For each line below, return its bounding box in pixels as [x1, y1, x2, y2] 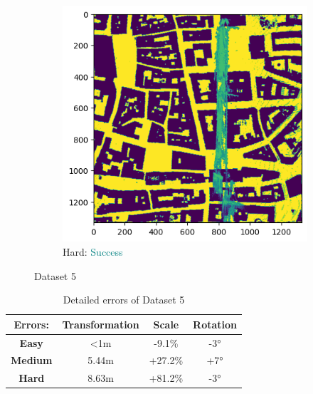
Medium [11, 353, 53, 368]
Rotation [193, 316, 238, 331]
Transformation [62, 316, 139, 331]
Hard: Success [63, 244, 123, 259]
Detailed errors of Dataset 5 [63, 292, 185, 307]
